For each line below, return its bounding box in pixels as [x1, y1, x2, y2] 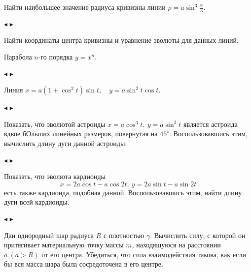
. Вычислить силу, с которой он [150, 230, 246, 240]
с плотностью [103, 230, 144, 240]
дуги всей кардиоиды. [4, 197, 70, 207]
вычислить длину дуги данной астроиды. [4, 138, 127, 148]
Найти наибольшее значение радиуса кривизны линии [4, 2, 166, 12]
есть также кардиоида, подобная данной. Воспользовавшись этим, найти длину [4, 187, 242, 197]
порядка [49, 52, 73, 62]
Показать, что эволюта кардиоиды [4, 171, 106, 181]
